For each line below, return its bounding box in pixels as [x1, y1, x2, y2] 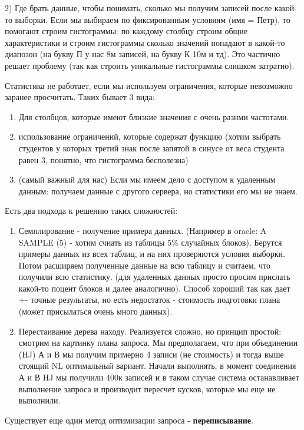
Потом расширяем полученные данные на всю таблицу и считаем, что [18, 259, 271, 271]
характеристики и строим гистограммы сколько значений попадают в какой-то [5, 36, 285, 48]
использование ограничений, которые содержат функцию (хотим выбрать [18, 130, 281, 143]
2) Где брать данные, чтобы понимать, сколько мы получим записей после [5, 2, 272, 14]
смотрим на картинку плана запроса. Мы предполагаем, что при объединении [18, 336, 298, 349]
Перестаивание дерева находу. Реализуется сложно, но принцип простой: [18, 325, 282, 337]
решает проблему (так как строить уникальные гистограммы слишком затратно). [5, 59, 295, 71]
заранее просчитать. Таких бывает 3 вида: [5, 91, 155, 103]
